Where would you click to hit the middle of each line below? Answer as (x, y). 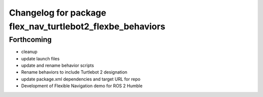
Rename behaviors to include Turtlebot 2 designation (74, 72)
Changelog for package (58, 13)
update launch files (40, 58)
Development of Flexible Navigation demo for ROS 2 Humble (82, 86)
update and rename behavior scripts (58, 65)
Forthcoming (30, 39)
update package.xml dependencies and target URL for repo (81, 79)
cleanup (29, 52)
